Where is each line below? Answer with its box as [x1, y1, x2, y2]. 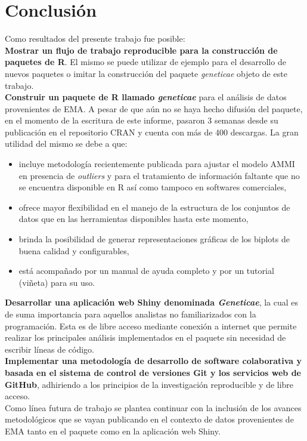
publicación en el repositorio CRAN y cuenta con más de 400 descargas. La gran [5, 125, 299, 138]
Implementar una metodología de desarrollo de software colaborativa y [5, 354, 302, 367]
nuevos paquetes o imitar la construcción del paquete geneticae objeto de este [5, 67, 287, 79]
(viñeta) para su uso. [18, 276, 95, 288]
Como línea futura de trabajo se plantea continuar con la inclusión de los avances [5, 401, 302, 414]
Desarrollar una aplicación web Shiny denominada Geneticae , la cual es [5, 296, 299, 309]
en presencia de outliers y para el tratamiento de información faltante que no [18, 169, 300, 181]
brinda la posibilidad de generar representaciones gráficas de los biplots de [18, 233, 290, 245]
